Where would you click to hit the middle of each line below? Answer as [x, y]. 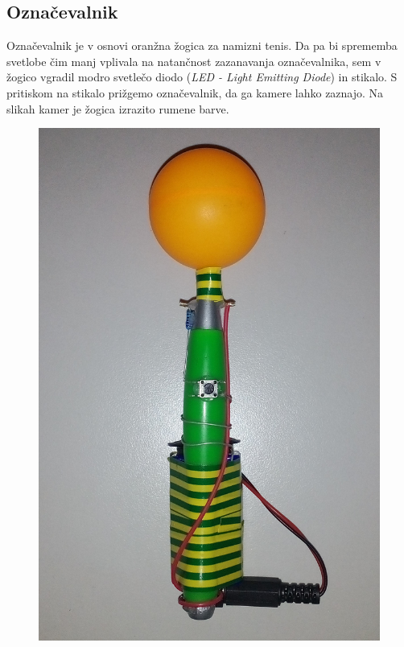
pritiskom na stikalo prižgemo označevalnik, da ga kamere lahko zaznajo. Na [195, 92]
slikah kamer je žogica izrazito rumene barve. [118, 108]
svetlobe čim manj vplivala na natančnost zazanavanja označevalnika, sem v [194, 61]
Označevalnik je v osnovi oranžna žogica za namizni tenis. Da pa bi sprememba [202, 45]
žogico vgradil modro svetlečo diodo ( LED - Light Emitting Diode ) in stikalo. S [202, 77]
